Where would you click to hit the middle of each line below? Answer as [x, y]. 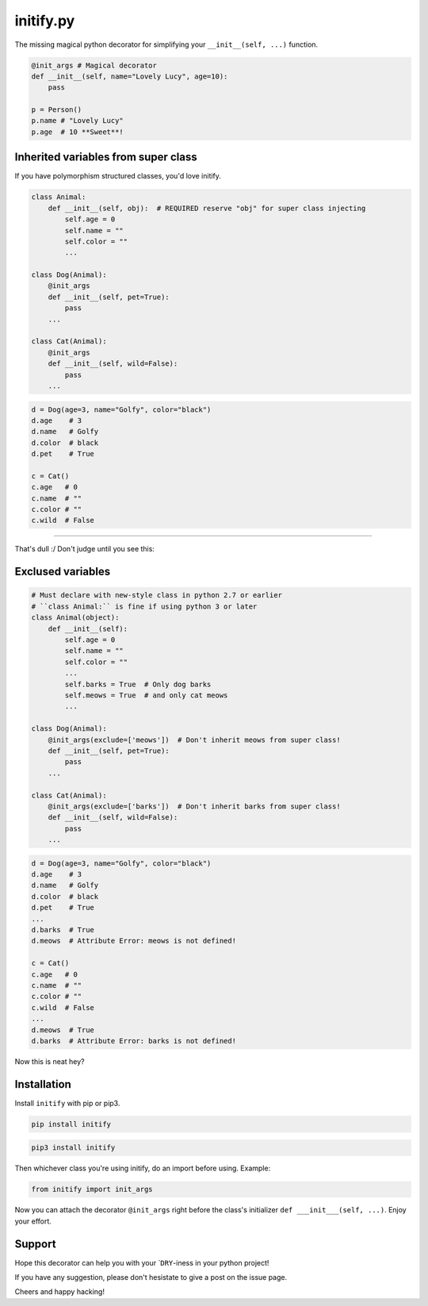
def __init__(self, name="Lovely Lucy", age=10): [130, 76]
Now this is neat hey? [50, 1061]
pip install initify [71, 1124]
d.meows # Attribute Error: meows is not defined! [134, 941]
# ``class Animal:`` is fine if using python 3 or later [144, 606]
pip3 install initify [73, 1148]
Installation [43, 1084]
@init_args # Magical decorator [94, 65]
